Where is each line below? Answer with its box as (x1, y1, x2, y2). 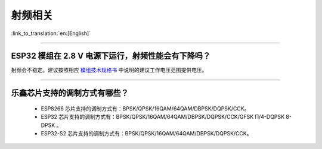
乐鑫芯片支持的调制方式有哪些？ (11, 88, 129, 98)
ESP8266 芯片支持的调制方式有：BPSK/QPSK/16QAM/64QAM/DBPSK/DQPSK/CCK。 (41, 104, 250, 112)
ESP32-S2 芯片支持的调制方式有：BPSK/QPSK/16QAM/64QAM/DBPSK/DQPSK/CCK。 (41, 130, 252, 137)
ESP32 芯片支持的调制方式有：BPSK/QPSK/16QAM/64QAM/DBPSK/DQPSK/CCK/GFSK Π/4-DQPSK (41, 113, 285, 121)
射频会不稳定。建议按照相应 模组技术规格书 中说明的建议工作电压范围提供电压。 (11, 66, 208, 74)
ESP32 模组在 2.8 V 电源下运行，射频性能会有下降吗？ (11, 51, 211, 61)
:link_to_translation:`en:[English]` (11, 30, 91, 37)
